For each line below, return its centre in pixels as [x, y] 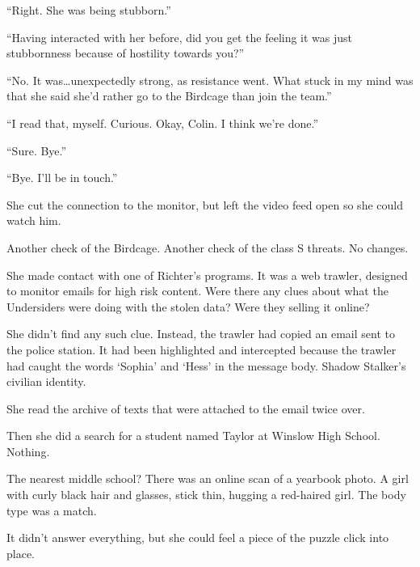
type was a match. [52, 510]
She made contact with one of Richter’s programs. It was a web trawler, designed [207, 275]
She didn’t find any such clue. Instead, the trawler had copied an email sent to [201, 334]
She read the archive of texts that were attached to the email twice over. [186, 408]
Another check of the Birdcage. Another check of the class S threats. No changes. [208, 247]
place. [21, 553]
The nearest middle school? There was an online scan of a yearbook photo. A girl [208, 478]
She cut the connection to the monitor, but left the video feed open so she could [205, 204]
